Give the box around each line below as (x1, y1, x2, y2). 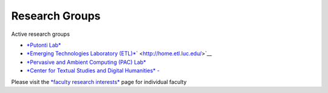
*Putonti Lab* (26, 41, 61, 49)
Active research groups (11, 30, 70, 38)
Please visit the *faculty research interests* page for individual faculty (11, 78, 187, 85)
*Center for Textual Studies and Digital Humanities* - (26, 67, 160, 74)
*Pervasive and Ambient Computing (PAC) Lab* (26, 58, 146, 66)
